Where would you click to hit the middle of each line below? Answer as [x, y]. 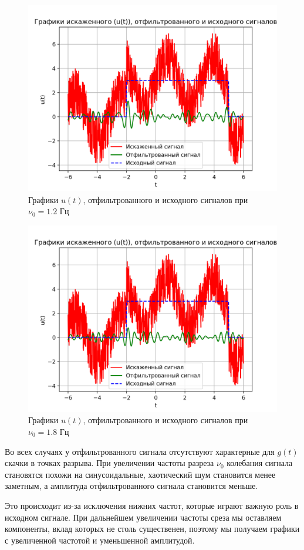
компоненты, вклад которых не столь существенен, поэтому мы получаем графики [152, 529]
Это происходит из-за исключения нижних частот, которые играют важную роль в [152, 505]
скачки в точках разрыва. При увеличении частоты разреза [109, 463]
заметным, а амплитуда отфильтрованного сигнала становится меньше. [131, 486]
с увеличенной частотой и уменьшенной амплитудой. [100, 540]
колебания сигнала [260, 463]
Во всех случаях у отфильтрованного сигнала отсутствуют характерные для [140, 451]
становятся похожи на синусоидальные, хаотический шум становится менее [140, 474]
